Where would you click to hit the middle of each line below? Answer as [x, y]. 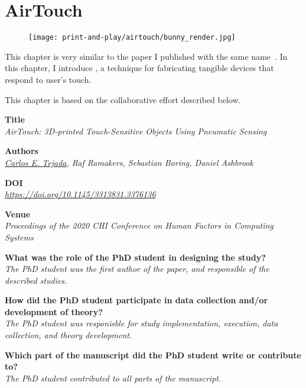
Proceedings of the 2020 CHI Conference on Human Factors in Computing [139, 225]
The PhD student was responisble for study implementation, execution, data [141, 323]
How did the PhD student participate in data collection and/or [136, 300]
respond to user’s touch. [48, 79]
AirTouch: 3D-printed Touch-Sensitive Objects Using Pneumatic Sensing [136, 131]
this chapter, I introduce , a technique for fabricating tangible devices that [139, 68]
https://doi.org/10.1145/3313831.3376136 [80, 194]
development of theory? [54, 311]
